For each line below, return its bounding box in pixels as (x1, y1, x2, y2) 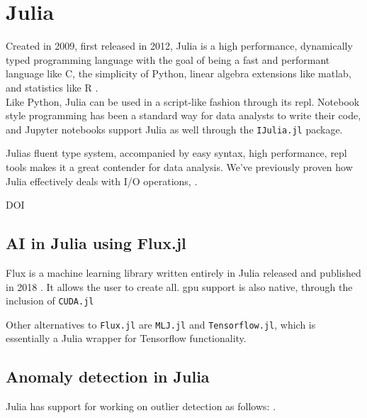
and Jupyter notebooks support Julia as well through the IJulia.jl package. (6, 121, 343, 136)
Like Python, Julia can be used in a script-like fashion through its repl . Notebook (6, 94, 360, 109)
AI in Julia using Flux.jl (6, 232, 186, 254)
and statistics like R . (6, 79, 98, 94)
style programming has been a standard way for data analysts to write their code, (6, 108, 361, 123)
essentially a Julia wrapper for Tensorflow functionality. (6, 331, 247, 346)
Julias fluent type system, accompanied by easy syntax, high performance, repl (6, 145, 347, 160)
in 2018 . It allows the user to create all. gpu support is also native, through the (6, 279, 353, 294)
